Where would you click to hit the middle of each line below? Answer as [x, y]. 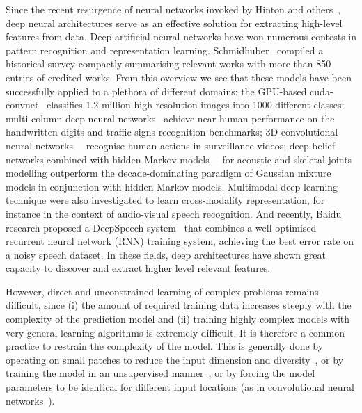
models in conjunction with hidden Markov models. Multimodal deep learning [172, 186]
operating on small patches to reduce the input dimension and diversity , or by [175, 359]
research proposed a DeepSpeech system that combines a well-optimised [161, 227]
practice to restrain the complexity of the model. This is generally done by [165, 346]
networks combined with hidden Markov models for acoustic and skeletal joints [179, 159]
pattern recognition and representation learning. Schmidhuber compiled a [165, 50]
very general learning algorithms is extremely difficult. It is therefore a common [175, 332]
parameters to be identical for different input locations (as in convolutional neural [180, 387]
